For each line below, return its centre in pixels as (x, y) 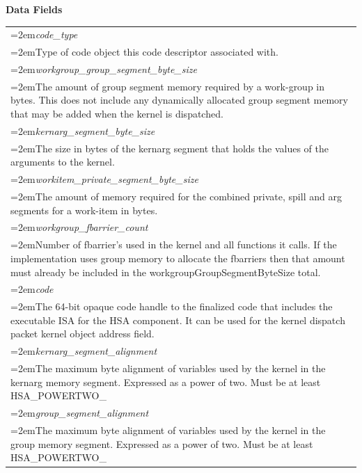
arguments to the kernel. (63, 162)
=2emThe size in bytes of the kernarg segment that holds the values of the (170, 148)
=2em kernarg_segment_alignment (84, 351)
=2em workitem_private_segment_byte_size (104, 179)
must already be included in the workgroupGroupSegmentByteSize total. (166, 272)
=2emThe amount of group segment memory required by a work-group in (168, 86)
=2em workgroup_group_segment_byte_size (104, 69)
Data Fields (34, 9)
